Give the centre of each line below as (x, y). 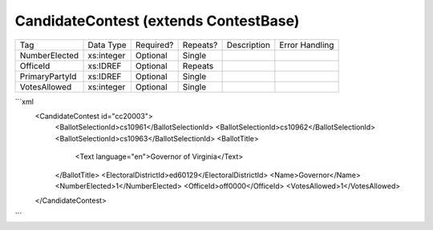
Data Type (107, 45)
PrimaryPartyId (48, 76)
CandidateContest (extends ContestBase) (157, 21)
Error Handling (307, 45)
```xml (24, 101)
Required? (154, 45)
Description (248, 45)
